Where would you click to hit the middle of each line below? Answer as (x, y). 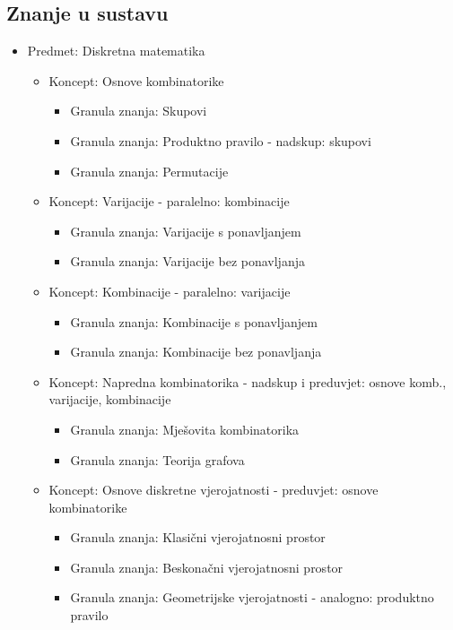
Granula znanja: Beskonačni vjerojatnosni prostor (207, 567)
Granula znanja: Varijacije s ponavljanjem (186, 231)
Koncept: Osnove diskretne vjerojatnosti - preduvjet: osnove (213, 490)
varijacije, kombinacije (110, 399)
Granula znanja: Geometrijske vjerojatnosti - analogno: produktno (252, 597)
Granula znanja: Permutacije (149, 171)
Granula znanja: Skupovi (139, 111)
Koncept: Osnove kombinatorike (136, 80)
